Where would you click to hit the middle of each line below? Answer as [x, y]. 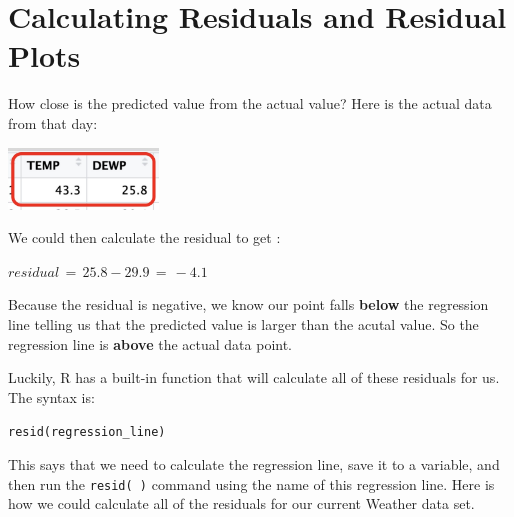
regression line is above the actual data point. [150, 343]
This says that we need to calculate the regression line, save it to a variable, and [254, 464]
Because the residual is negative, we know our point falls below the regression [248, 304]
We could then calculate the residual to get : [144, 237]
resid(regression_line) [87, 432]
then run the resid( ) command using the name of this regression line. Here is [251, 483]
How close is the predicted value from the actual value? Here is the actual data [250, 103]
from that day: [53, 122]
